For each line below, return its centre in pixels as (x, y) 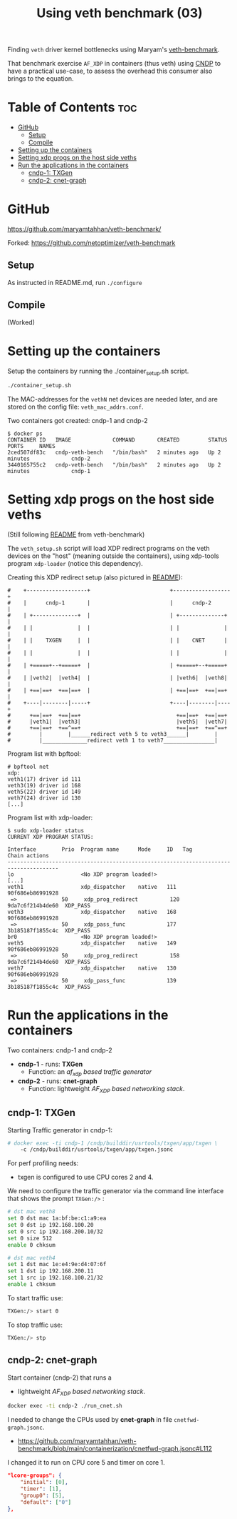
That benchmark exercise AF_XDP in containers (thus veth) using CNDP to (114, 64)
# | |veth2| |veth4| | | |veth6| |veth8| (117, 678)
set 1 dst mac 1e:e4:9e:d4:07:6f (57, 1265)
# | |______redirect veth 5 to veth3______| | (113, 734)
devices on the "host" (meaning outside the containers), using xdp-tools (113, 556)
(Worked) (21, 322)
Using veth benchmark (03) (120, 13)
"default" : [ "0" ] (46, 1502)
